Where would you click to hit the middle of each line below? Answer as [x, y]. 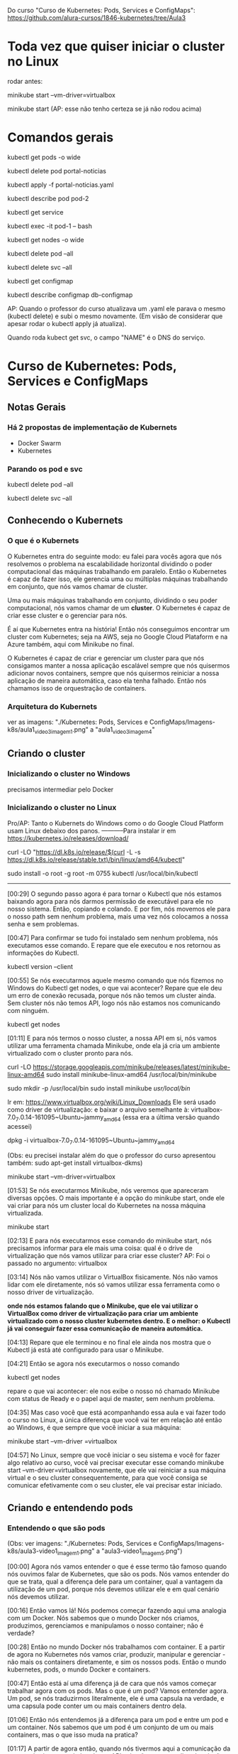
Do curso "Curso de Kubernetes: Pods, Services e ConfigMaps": [101, 10]
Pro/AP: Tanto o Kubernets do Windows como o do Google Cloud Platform [116, 823]
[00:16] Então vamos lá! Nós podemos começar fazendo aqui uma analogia [117, 1610]
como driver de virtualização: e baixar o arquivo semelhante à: [98, 1109]
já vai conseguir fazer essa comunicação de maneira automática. [105, 1328]
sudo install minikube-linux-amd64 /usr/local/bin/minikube [131, 1074]
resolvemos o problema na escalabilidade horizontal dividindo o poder [110, 563]
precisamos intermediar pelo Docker [61, 789]
